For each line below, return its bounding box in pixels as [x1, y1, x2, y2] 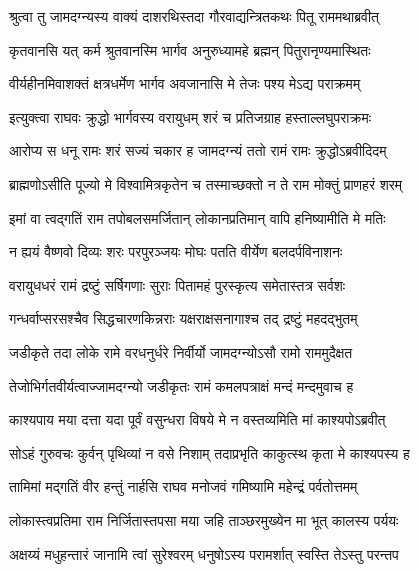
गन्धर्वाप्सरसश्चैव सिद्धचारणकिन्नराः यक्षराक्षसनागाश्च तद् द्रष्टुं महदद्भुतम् [9, 308, 358, 329]
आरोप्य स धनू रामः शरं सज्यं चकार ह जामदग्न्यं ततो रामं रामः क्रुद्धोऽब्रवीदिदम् [9, 140, 387, 161]
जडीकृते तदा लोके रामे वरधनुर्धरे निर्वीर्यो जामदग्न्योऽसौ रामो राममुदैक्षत [9, 341, 353, 362]
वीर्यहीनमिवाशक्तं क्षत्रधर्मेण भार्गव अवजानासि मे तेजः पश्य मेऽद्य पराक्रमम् [9, 73, 361, 94]
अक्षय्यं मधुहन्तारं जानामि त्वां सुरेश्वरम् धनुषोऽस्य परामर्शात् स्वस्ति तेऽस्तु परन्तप [9, 543, 399, 564]
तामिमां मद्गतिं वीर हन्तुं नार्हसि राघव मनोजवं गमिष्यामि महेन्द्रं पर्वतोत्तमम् [9, 476, 358, 497]
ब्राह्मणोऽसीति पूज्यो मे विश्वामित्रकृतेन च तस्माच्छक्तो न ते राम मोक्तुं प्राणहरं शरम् [9, 173, 403, 194]
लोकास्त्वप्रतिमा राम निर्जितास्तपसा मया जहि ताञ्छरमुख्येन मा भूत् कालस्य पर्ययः [9, 509, 399, 530]
